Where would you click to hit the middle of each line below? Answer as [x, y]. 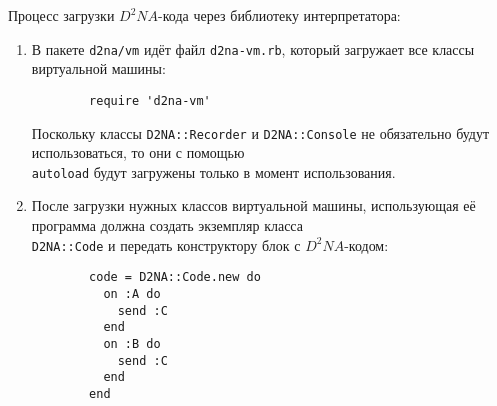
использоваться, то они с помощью [138, 152]
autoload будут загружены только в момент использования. [213, 171]
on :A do [132, 293]
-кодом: [366, 244]
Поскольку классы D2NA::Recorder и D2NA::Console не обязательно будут [260, 132]
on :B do [132, 343]
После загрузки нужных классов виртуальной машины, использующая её [253, 205]
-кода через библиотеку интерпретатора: [279, 15]
